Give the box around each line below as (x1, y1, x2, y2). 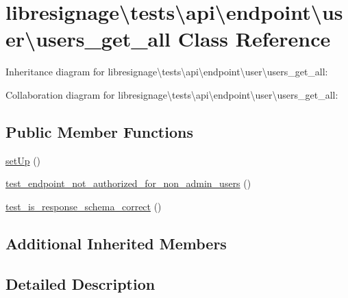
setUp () (5, 153, 41, 167)
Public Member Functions (5, 121, 193, 142)
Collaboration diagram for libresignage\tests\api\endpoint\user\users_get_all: (5, 87, 338, 101)
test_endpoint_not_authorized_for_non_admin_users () (5, 176, 251, 190)
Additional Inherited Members (5, 232, 227, 253)
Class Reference (177, 25, 331, 53)
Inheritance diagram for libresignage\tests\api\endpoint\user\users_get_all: (5, 64, 328, 79)
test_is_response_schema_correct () (5, 199, 162, 213)
